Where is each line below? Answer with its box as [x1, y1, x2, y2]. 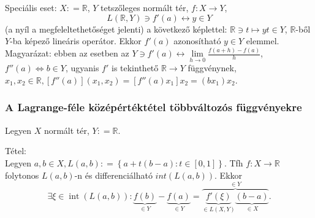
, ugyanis [65, 61, 99, 74]
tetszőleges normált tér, [101, 1, 189, 14]
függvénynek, [188, 61, 237, 74]
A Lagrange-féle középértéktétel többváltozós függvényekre [5, 99, 302, 115]
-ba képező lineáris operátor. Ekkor [10, 34, 142, 47]
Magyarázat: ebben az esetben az [5, 47, 129, 60]
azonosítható [173, 34, 221, 47]
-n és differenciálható [74, 168, 153, 181]
